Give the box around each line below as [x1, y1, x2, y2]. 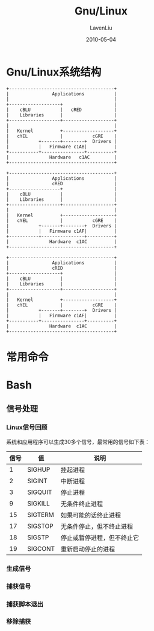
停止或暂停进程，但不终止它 [60, 533, 140, 542]
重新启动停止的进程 [60, 545, 115, 553]
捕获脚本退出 [6, 600, 44, 608]
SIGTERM [27, 510, 54, 519]
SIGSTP [27, 533, 49, 541]
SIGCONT [27, 544, 55, 553]
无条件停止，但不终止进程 [60, 522, 134, 530]
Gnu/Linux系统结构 [6, 65, 102, 79]
